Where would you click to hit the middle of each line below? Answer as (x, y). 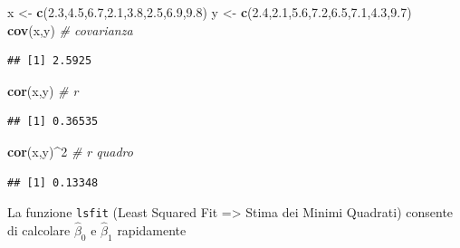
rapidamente (152, 230)
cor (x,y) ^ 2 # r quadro (70, 151)
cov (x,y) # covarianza (70, 29)
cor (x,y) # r (43, 90)
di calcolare (39, 230)
